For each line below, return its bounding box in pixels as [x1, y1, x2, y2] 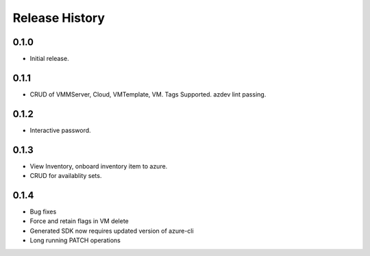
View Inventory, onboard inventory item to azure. [29, 162, 168, 170]
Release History [12, 10, 106, 25]
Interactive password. [29, 126, 92, 134]
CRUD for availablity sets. [29, 172, 102, 180]
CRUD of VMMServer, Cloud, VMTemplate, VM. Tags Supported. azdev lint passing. [29, 90, 267, 99]
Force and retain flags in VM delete [29, 217, 129, 225]
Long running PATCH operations [29, 236, 121, 244]
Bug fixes [29, 207, 57, 216]
